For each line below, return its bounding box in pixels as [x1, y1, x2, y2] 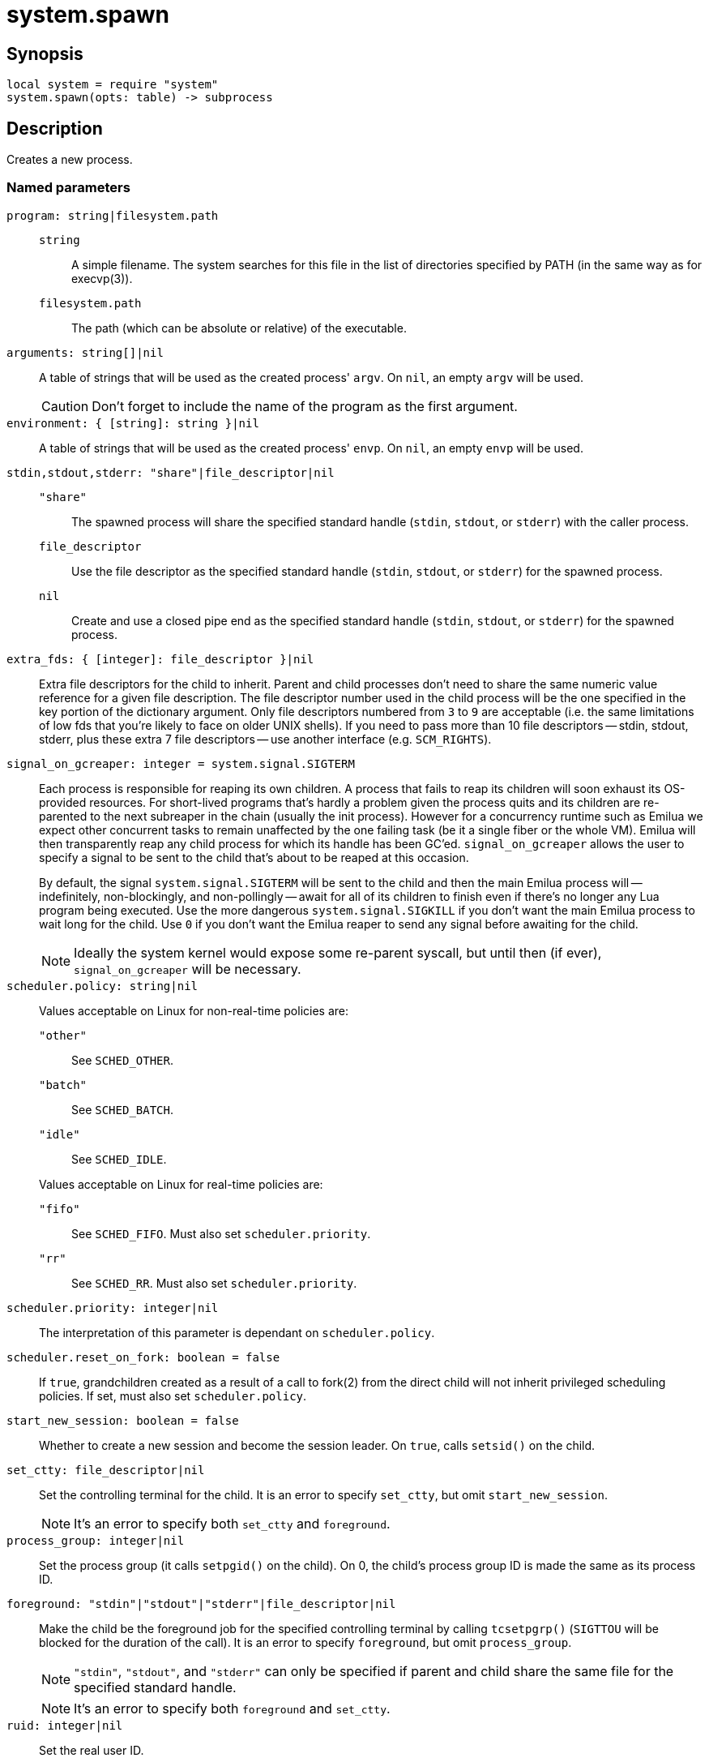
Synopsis [6, 43, 83, 64]
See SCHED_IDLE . [71, 1151, 167, 1166]
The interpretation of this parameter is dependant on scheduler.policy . [39, 1325, 435, 1340]
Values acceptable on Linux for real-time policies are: [39, 1177, 323, 1191]
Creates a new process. [6, 152, 133, 167]
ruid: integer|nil [6, 1718, 123, 1732]
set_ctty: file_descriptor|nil [6, 1463, 205, 1477]
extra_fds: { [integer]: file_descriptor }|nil [6, 652, 314, 666]
